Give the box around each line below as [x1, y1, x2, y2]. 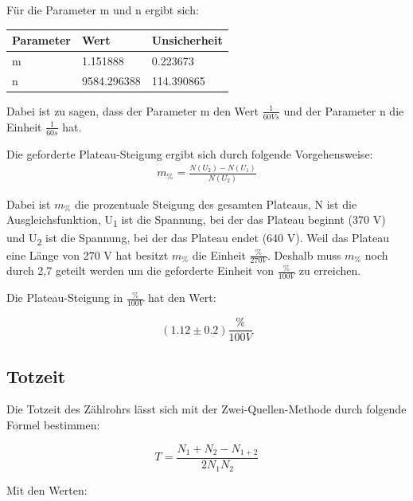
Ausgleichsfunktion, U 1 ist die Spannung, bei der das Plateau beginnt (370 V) [6, 211, 386, 230]
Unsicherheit [151, 32, 223, 49]
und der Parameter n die [283, 102, 404, 119]
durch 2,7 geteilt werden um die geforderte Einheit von [6, 262, 274, 279]
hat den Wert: [147, 289, 216, 306]
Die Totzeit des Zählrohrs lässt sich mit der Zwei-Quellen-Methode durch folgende [6, 401, 407, 417]
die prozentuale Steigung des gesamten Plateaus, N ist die [75, 195, 357, 212]
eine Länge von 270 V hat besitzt [6, 246, 169, 263]
